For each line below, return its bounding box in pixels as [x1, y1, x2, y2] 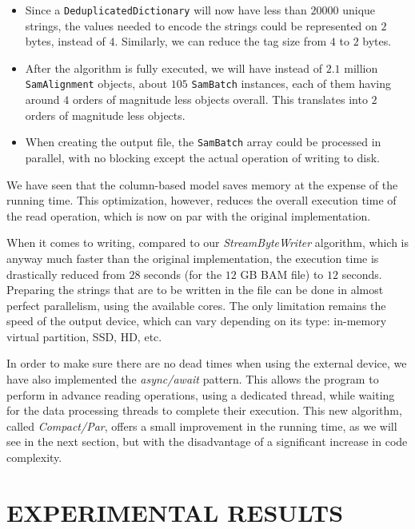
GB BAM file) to [240, 265, 324, 282]
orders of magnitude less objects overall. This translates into [72, 91, 368, 108]
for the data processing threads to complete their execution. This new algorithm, [6, 402, 402, 419]
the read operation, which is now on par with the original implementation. [6, 207, 371, 224]
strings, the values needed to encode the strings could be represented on [25, 17, 377, 34]
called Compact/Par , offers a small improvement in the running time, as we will [6, 417, 397, 434]
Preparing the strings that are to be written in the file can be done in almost [6, 281, 384, 298]
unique [342, 2, 376, 18]
